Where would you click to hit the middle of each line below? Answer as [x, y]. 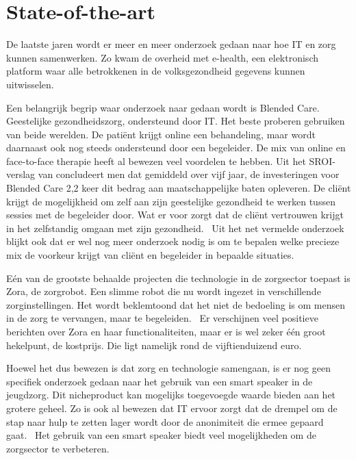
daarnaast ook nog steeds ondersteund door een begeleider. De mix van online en [176, 148]
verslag [21, 174]
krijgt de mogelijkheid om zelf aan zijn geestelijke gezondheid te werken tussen [171, 201]
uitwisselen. [30, 84]
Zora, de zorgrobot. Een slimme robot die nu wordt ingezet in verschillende [164, 291]
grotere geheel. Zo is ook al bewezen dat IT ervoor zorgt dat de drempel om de [172, 408]
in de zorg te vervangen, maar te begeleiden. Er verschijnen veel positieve [162, 318]
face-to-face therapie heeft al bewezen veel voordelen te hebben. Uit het [156, 161]
